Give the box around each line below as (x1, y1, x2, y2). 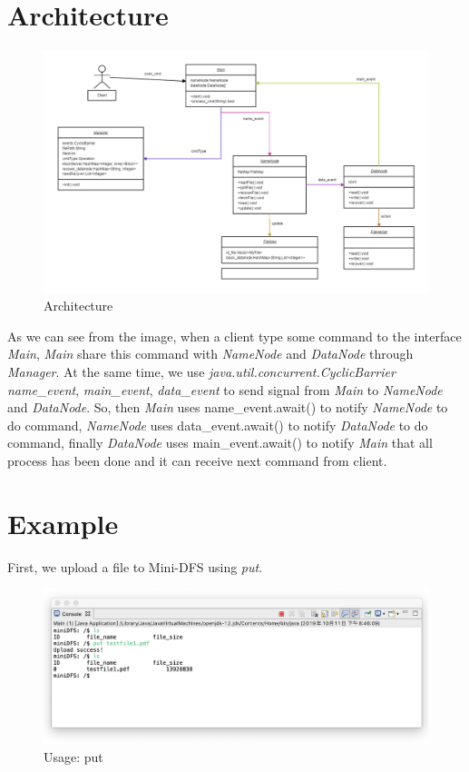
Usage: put (44, 747, 103, 766)
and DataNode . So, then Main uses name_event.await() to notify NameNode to (7, 398, 448, 417)
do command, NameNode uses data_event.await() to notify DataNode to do (7, 415, 428, 434)
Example (7, 504, 119, 541)
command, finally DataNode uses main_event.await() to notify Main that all (7, 433, 433, 452)
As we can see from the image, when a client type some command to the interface (7, 326, 462, 345)
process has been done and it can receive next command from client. (7, 450, 387, 470)
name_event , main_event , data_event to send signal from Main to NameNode (7, 380, 443, 399)
